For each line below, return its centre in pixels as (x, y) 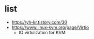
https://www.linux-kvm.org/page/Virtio (50, 27)
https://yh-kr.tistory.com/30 (39, 22)
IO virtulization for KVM (42, 32)
